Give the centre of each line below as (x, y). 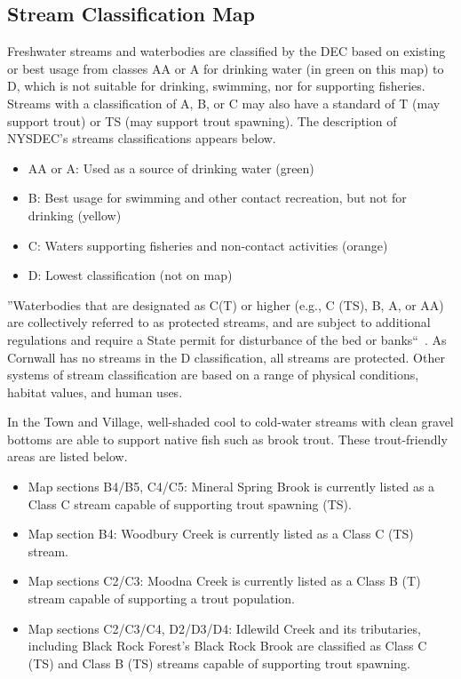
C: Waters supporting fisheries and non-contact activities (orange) (208, 245)
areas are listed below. (68, 456)
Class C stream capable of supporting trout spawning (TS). (190, 503)
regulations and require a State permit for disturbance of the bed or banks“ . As (227, 339)
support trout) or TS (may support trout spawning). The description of (202, 120)
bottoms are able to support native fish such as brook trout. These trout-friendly (227, 439)
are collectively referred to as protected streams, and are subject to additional (219, 322)
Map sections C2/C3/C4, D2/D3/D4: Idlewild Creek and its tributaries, (224, 628)
